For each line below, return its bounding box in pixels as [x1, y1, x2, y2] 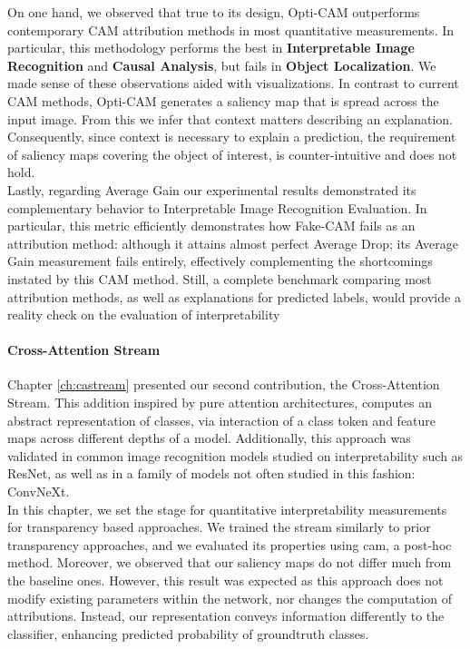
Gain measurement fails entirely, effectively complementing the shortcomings [7, 251, 433, 270]
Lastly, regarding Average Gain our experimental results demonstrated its [7, 180, 416, 199]
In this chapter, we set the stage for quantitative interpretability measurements [7, 499, 447, 518]
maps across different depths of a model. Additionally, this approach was [7, 428, 411, 447]
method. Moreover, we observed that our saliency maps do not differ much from [7, 553, 452, 572]
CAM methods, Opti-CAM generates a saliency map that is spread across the [7, 91, 439, 110]
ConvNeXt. [7, 482, 70, 501]
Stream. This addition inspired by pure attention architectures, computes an [7, 393, 432, 412]
